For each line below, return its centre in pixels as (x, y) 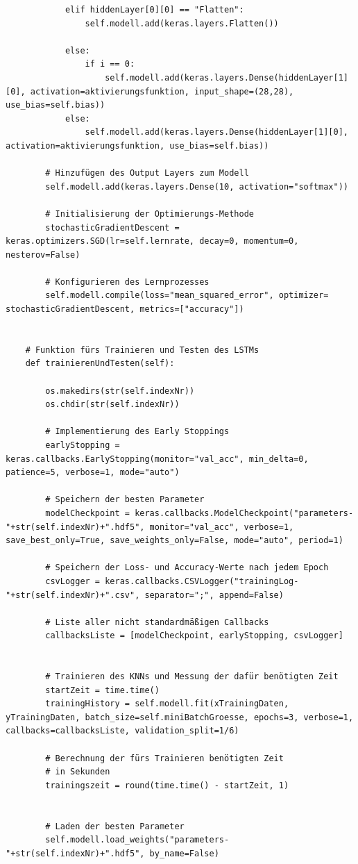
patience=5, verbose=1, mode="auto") (93, 473)
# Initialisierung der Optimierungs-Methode (150, 214)
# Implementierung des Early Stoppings (137, 432)
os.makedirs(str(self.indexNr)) (120, 391)
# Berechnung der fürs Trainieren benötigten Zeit (164, 758)
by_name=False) (184, 853)
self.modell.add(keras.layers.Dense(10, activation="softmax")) (197, 186)
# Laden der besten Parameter (115, 826)
